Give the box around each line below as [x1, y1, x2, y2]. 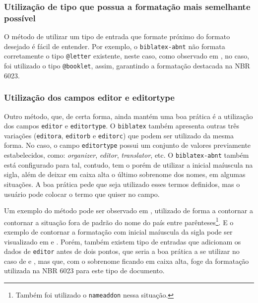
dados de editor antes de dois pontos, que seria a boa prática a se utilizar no [4, 246, 240, 256]
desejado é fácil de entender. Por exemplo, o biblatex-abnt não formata [4, 41, 225, 51]
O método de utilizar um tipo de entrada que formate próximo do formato [4, 31, 230, 42]
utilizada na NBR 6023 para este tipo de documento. [4, 265, 165, 276]
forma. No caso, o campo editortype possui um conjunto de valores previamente [4, 140, 251, 150]
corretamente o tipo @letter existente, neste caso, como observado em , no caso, [4, 51, 250, 61]
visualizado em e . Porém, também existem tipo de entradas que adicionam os [4, 236, 241, 246]
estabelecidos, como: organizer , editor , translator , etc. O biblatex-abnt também [4, 150, 249, 160]
